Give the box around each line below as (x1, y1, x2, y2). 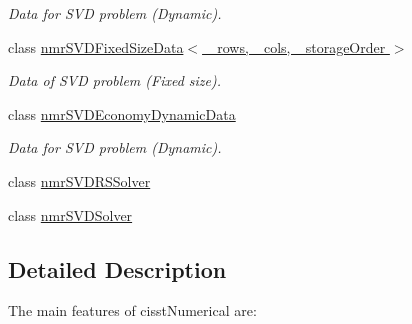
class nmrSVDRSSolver (8, 170, 151, 191)
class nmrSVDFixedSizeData (8, 36, 184, 57)
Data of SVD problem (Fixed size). (8, 70, 222, 91)
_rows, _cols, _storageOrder (206, 36, 386, 57)
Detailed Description (8, 253, 227, 284)
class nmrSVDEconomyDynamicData (8, 103, 236, 124)
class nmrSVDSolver (8, 204, 133, 225)
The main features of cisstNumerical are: (8, 300, 257, 321)
